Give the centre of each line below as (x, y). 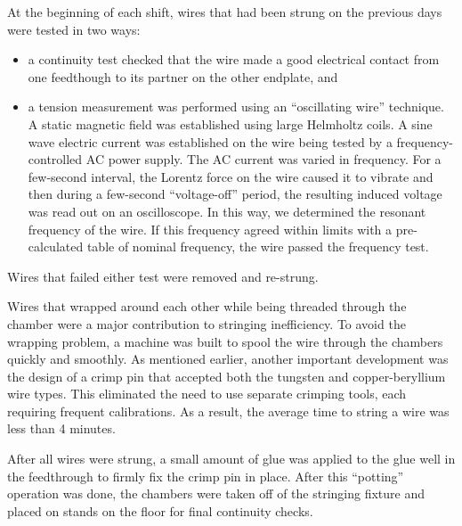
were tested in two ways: (74, 29)
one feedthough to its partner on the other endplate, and (183, 76)
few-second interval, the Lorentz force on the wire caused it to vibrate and (231, 176)
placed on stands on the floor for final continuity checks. (160, 510)
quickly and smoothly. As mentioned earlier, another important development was (228, 359)
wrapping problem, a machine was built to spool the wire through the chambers (225, 341)
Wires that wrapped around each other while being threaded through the (207, 306)
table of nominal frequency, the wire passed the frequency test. (258, 247)
